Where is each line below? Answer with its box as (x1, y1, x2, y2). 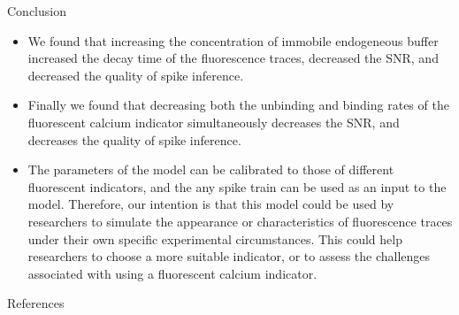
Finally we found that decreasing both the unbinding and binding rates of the (27, 96, 449, 114)
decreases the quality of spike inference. (27, 130, 241, 149)
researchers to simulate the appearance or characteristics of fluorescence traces (27, 211, 453, 230)
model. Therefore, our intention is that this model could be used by (27, 195, 394, 213)
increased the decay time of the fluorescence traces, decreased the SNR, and (27, 49, 439, 67)
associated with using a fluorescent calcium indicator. (27, 264, 317, 282)
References (7, 294, 65, 312)
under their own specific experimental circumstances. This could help (27, 229, 402, 248)
